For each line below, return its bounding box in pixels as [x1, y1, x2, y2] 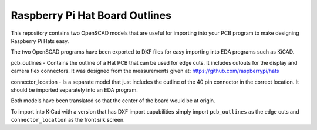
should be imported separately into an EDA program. [11, 86, 138, 94]
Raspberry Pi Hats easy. [11, 37, 69, 44]
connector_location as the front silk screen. [11, 116, 126, 124]
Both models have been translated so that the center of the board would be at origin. [11, 97, 215, 104]
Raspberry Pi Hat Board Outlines [11, 9, 172, 22]
